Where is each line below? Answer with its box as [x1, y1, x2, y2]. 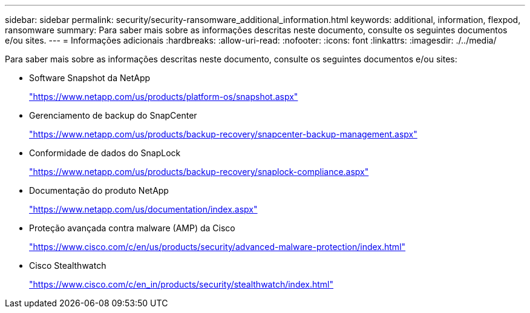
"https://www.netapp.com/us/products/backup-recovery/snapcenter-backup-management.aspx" [29, 129, 417, 139]
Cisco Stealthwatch [29, 260, 106, 271]
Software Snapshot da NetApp [29, 73, 151, 83]
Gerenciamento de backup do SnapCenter [29, 110, 197, 120]
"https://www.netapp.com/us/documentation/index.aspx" [29, 204, 258, 214]
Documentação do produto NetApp [29, 185, 169, 196]
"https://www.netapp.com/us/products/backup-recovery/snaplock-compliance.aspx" [29, 166, 369, 177]
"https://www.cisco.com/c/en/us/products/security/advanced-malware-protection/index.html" [29, 242, 406, 252]
